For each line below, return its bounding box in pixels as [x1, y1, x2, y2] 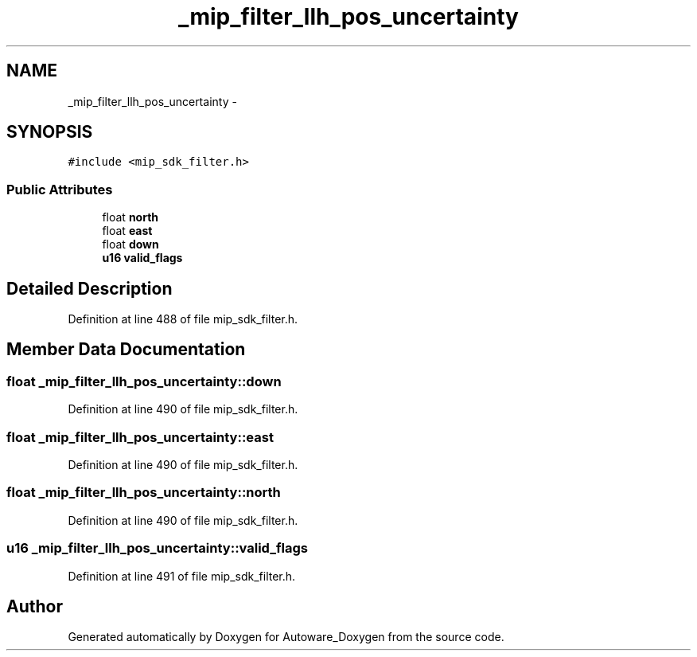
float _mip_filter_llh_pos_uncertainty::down [6, 373, 282, 389]
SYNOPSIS [6, 122, 93, 143]
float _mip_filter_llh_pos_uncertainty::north [6, 484, 281, 501]
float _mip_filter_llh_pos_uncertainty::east [6, 428, 274, 445]
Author [6, 596, 63, 616]
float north [102, 210, 159, 225]
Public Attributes [6, 181, 113, 197]
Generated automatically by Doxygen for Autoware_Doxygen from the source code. [68, 630, 504, 644]
